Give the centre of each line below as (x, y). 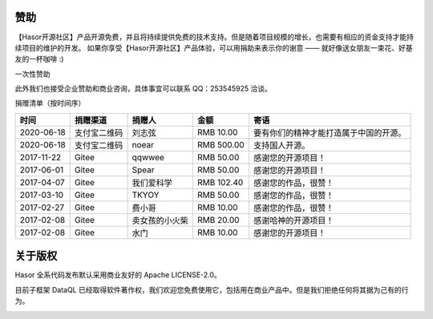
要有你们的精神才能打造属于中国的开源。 (330, 132)
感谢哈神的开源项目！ (293, 220)
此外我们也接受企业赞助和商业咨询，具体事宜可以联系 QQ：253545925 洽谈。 (143, 89)
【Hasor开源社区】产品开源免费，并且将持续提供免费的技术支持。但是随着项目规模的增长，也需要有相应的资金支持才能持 (214, 37)
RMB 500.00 (221, 144)
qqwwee (148, 157)
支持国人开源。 (281, 145)
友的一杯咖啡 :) (39, 59)
